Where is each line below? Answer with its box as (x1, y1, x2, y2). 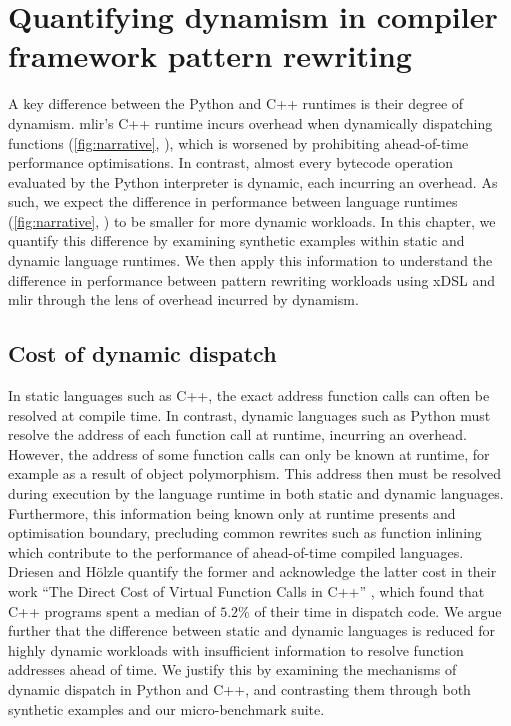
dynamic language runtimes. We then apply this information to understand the (8, 250, 493, 271)
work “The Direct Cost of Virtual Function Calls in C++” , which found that (8, 580, 485, 601)
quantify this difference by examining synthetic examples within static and (8, 230, 465, 251)
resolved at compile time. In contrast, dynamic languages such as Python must (8, 404, 491, 425)
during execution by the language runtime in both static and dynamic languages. (8, 483, 504, 504)
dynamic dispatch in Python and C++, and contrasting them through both (8, 678, 471, 699)
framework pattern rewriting (8, 35, 412, 76)
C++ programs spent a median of (8, 600, 216, 621)
